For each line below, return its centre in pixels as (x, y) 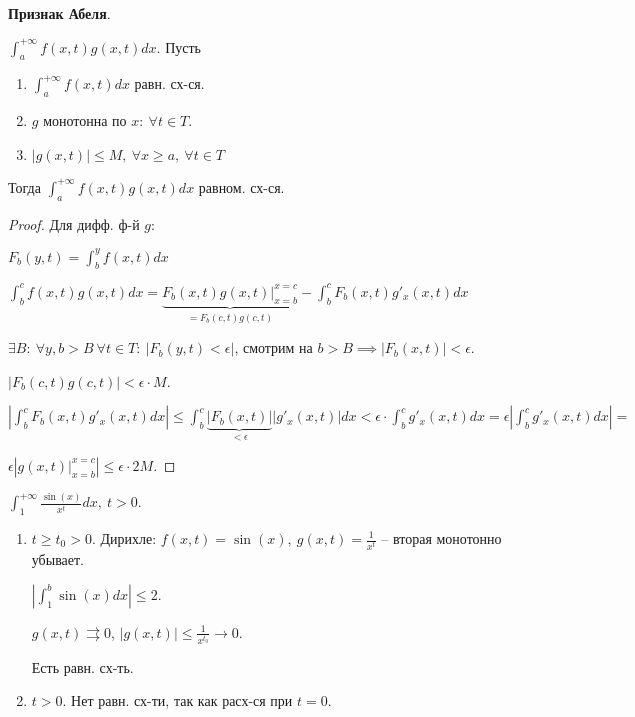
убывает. (58, 559)
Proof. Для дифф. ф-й (74, 223)
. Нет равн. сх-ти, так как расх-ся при (177, 700)
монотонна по (85, 120)
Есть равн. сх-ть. (82, 666)
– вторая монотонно (441, 538)
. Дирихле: (124, 538)
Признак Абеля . (59, 13)
